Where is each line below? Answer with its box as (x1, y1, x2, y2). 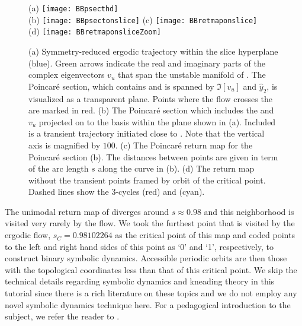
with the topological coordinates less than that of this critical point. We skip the (5, 263, 297, 276)
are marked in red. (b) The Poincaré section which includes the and (28, 104, 274, 116)
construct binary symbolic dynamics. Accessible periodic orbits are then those (5, 252, 287, 264)
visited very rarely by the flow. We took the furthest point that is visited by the (5, 217, 295, 229)
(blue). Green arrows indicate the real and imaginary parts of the (28, 56, 265, 69)
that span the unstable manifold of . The (117, 68, 266, 81)
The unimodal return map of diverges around (5, 205, 169, 217)
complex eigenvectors (28, 68, 105, 81)
